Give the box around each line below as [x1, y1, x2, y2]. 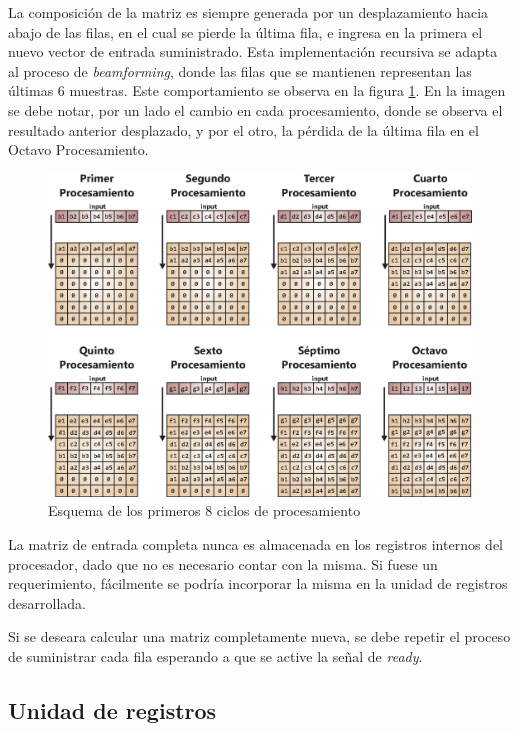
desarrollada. [8, 592, 86, 613]
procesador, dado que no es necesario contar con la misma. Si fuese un [8, 553, 438, 574]
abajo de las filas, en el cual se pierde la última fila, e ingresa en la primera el [8, 21, 483, 42]
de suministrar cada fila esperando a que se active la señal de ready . [8, 645, 423, 666]
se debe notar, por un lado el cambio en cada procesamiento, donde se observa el [8, 99, 503, 120]
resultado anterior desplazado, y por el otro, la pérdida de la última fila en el [8, 119, 479, 140]
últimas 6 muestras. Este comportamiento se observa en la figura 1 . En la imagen [8, 80, 506, 101]
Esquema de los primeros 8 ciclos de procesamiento [48, 500, 361, 521]
